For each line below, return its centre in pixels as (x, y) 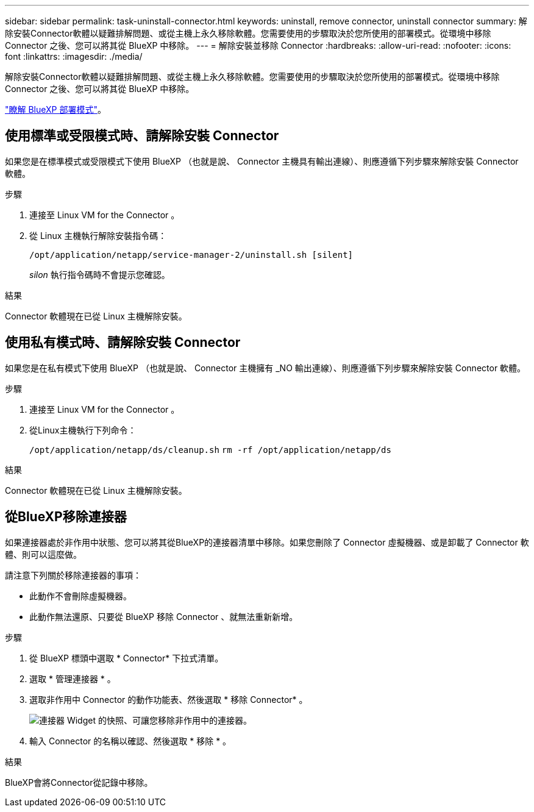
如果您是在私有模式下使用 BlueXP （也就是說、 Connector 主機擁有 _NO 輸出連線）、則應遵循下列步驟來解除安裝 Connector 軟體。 (265, 368)
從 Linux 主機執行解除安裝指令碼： (98, 235)
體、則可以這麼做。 (43, 554)
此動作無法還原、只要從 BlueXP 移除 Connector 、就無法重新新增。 (164, 616)
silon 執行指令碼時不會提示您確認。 (100, 274)
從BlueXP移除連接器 (66, 517)
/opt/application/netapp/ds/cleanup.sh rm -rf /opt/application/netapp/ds (210, 450)
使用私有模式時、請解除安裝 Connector (123, 343)
